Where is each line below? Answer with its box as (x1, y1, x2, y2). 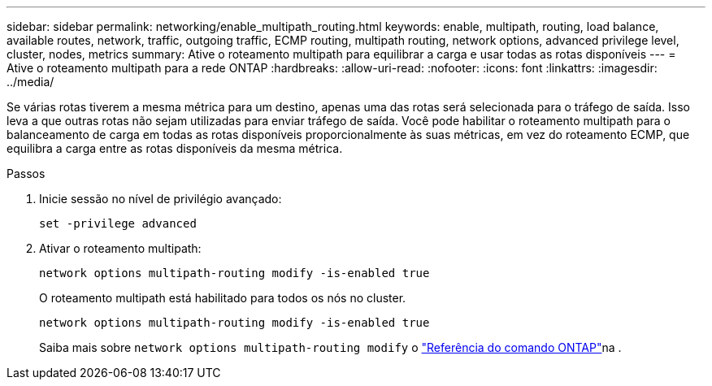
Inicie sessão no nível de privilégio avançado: (39, 192, 282, 206)
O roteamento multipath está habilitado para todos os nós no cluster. (39, 291, 406, 305)
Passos (7, 167, 46, 180)
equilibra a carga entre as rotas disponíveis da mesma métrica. (7, 141, 343, 155)
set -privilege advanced (39, 217, 197, 230)
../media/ (7, 75, 54, 89)
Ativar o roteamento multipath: (39, 241, 202, 255)
